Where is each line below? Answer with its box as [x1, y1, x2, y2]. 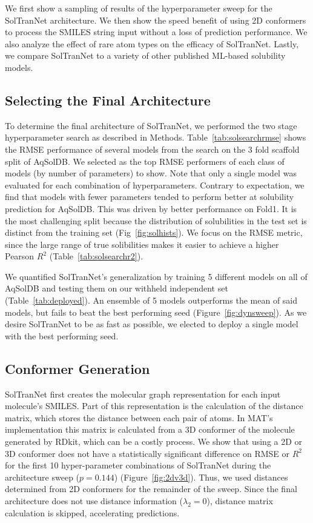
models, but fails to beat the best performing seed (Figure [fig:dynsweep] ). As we [5, 305, 307, 318]
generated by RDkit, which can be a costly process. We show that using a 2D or [5, 435, 303, 448]
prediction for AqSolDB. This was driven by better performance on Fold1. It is [5, 202, 297, 215]
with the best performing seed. [5, 329, 119, 342]
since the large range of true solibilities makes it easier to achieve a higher [5, 238, 279, 250]
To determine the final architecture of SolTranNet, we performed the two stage [5, 119, 297, 132]
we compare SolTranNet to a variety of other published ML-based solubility [5, 49, 286, 62]
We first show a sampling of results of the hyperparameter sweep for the [5, 2, 272, 14]
